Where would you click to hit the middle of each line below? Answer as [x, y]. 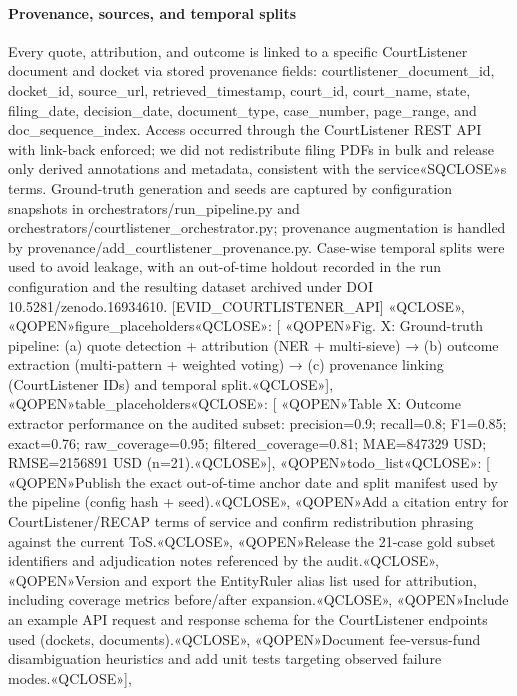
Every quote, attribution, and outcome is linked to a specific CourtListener [238, 50]
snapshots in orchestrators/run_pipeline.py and [154, 207]
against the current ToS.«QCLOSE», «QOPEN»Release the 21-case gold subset [252, 540]
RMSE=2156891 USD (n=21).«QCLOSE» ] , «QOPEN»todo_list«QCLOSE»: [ [249, 462]
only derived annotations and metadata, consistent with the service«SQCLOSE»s [257, 168]
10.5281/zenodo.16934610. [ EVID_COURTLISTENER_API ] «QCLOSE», [236, 305]
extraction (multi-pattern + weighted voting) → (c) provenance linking [226, 364]
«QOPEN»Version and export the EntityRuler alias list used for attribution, [242, 579]
